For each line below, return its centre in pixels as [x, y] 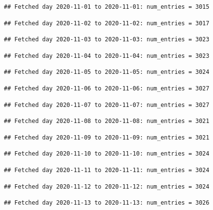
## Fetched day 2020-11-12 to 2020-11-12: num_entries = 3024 [107, 186]
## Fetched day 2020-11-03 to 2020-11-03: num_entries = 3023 [107, 40]
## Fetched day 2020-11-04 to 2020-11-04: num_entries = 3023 [107, 56]
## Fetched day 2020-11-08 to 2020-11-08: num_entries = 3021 [107, 121]
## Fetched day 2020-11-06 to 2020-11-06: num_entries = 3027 [107, 88]
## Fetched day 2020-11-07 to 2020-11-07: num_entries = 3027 [107, 105]
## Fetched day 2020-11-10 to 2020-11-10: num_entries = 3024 [107, 154]
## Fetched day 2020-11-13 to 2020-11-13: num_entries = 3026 [107, 203]
